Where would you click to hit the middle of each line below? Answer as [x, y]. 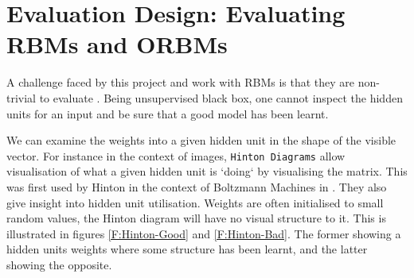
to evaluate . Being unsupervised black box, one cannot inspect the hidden [221, 97]
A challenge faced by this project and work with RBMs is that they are [181, 82]
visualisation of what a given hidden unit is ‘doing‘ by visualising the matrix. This [207, 171]
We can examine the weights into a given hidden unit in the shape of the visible [201, 140]
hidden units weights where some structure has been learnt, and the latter [187, 249]
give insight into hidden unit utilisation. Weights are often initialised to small [195, 202]
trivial [21, 97]
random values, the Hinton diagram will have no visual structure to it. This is [196, 218]
